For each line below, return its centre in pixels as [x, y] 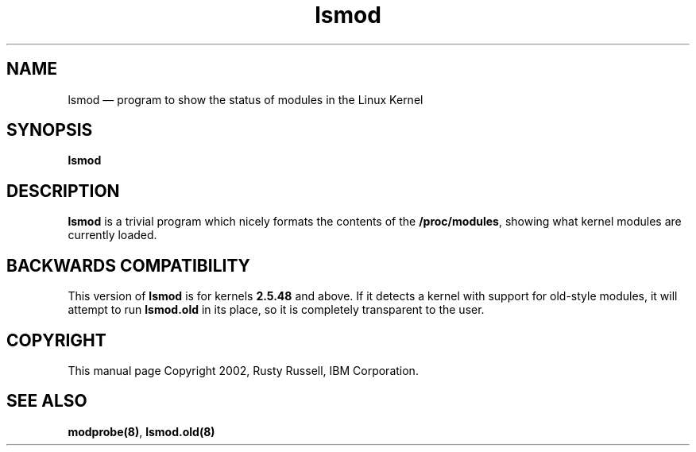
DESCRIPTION [63, 191]
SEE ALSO [47, 401]
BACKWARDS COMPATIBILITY [128, 265]
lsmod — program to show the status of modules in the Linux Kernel [246, 99]
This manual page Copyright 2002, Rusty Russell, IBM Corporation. [243, 370]
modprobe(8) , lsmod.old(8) [141, 431]
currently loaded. [112, 235]
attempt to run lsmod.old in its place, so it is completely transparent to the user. [276, 310]
